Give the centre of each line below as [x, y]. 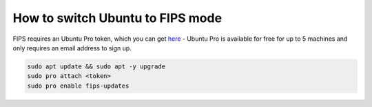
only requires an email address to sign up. [72, 48]
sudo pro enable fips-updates [78, 86]
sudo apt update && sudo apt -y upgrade [96, 66]
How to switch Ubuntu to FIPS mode [117, 18]
